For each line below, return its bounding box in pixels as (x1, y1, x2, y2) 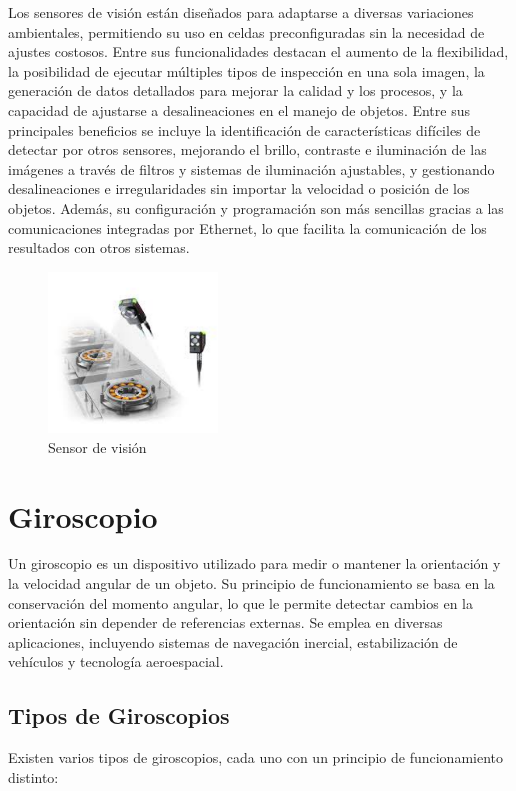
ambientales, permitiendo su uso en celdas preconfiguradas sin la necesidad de (8, 21, 485, 42)
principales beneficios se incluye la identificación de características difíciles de (8, 119, 481, 140)
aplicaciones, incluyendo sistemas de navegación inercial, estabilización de (8, 631, 458, 652)
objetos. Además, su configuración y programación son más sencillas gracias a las (8, 197, 504, 218)
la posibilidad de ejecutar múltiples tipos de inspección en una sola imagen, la (8, 60, 485, 81)
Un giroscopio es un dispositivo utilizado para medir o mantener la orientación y (8, 553, 501, 574)
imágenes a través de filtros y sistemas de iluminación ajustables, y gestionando (8, 158, 495, 179)
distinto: (8, 766, 59, 787)
